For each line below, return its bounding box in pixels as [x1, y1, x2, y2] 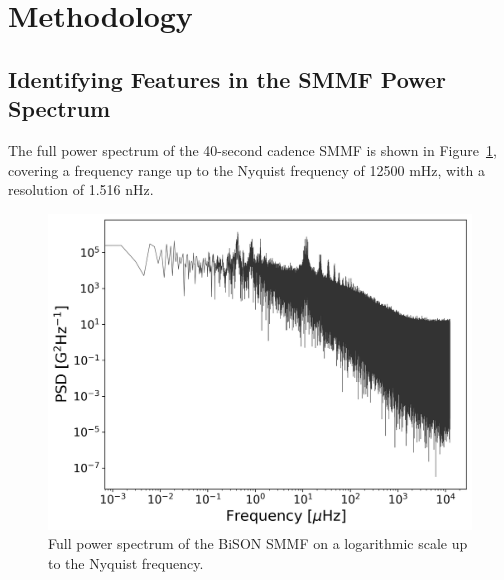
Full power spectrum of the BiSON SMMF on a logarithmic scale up [48, 533, 468, 554]
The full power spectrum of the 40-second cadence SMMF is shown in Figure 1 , [8, 139, 497, 160]
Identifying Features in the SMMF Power [8, 63, 446, 94]
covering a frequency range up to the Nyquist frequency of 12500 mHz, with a [8, 159, 486, 180]
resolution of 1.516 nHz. [8, 179, 154, 200]
